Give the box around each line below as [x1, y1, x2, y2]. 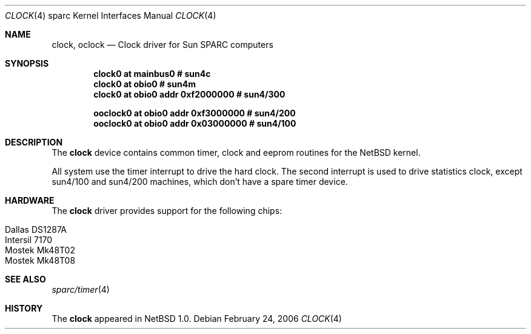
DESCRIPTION [5, 137, 63, 147]
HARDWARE [5, 195, 55, 205]
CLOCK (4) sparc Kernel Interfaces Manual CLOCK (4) [5, 10, 216, 21]
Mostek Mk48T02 [5, 245, 75, 255]
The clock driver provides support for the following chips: [52, 205, 282, 216]
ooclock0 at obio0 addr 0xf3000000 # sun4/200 [93, 108, 296, 118]
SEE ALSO [5, 274, 46, 284]
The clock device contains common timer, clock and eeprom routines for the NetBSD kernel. [52, 147, 421, 158]
